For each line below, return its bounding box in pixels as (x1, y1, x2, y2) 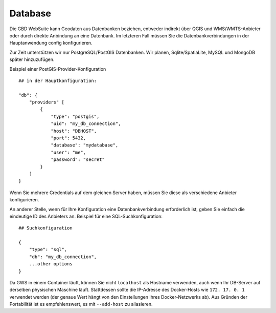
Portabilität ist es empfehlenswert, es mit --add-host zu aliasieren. (9, 301, 153, 307)
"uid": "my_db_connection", (51, 121, 121, 127)
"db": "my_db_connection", (29, 254, 97, 260)
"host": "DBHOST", (51, 128, 97, 134)
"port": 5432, (51, 135, 86, 141)
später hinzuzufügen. (9, 56, 55, 62)
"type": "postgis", (51, 113, 100, 119)
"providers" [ (29, 99, 65, 105)
